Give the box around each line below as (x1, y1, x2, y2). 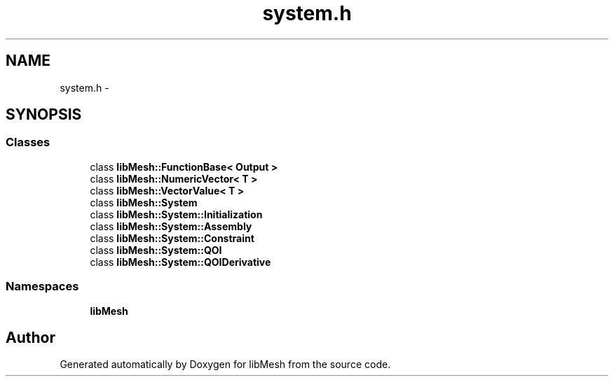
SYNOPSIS (6, 106, 82, 124)
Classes (6, 135, 50, 150)
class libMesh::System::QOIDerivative (90, 255, 271, 268)
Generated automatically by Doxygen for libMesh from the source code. (60, 358, 391, 371)
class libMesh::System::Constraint (90, 232, 254, 244)
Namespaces (6, 279, 79, 294)
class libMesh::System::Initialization (90, 208, 263, 220)
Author (6, 328, 55, 346)
